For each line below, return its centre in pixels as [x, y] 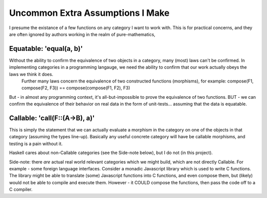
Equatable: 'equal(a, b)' [46, 49]
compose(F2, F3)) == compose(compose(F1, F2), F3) [76, 88]
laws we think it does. [31, 74]
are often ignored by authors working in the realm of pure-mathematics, [82, 34]
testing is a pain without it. [36, 144]
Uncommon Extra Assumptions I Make [89, 13]
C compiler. [21, 190]
